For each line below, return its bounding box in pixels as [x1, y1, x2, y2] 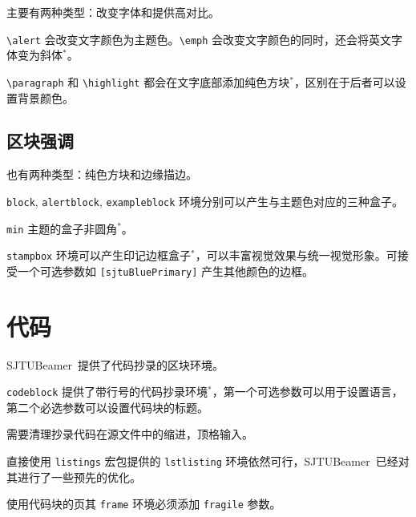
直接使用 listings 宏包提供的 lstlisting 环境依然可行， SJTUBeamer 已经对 [6, 453, 410, 470]
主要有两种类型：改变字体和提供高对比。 [6, 4, 220, 20]
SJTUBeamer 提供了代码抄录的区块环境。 [6, 356, 224, 373]
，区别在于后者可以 [293, 73, 395, 90]
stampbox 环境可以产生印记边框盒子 [6, 247, 191, 264]
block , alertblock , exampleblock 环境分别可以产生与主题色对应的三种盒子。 [6, 192, 404, 209]
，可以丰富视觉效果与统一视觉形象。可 [195, 247, 398, 264]
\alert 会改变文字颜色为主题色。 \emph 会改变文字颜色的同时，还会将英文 [6, 30, 392, 47]
